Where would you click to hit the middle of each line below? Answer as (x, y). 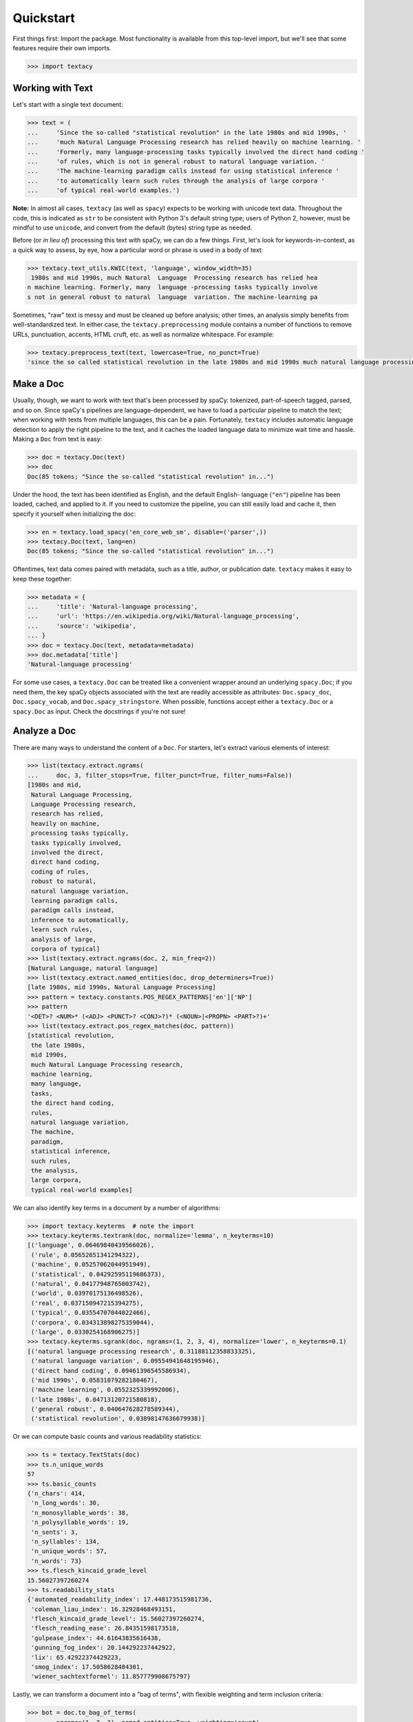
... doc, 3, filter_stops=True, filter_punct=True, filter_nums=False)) (160, 775)
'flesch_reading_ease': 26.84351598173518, (106, 1628)
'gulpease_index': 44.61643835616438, (96, 1638)
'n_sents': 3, (55, 1532)
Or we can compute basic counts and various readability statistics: (107, 1437)
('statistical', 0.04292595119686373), (98, 1274)
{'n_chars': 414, (56, 1493)
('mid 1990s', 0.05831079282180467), (95, 1380)
